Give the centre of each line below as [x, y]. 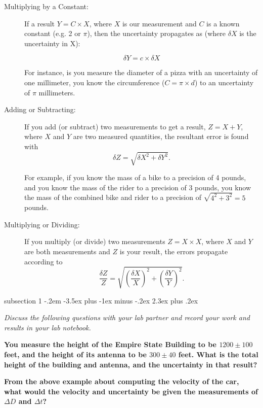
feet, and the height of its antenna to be [75, 354]
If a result [40, 23]
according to [43, 261]
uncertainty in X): [52, 43]
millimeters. [57, 92]
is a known [223, 23]
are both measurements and [67, 251]
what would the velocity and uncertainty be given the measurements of [131, 391]
